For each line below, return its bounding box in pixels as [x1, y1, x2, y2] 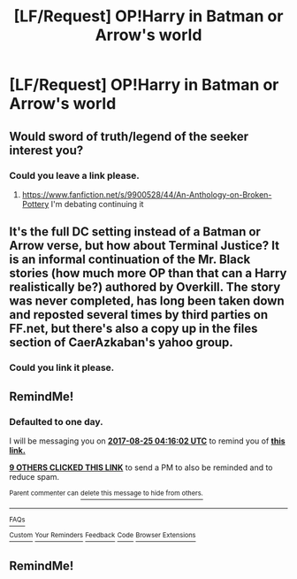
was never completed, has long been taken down [9, 294, 285, 309]
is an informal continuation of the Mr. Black [9, 252, 251, 267]
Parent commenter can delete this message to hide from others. [9, 489, 203, 498]
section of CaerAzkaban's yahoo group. [9, 335, 234, 351]
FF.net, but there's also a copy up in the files [9, 321, 258, 336]
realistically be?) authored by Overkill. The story [9, 280, 281, 295]
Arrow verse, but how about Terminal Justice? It [9, 238, 280, 253]
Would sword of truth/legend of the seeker [9, 128, 249, 143]
